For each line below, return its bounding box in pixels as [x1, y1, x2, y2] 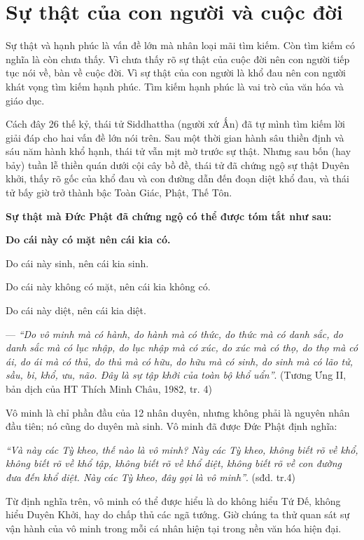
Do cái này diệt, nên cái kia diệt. [6, 303, 146, 318]
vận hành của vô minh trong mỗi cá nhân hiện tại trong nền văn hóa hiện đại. [6, 520, 342, 535]
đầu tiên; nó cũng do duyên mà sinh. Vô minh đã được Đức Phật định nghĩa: [6, 419, 337, 433]
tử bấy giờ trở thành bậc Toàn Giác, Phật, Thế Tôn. [6, 185, 232, 200]
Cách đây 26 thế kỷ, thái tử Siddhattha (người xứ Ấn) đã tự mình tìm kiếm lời [6, 116, 346, 131]
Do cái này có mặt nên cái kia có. [6, 232, 171, 247]
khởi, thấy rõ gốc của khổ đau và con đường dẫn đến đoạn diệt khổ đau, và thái [6, 171, 349, 186]
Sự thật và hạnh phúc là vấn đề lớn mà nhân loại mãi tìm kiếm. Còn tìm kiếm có [6, 38, 355, 53]
